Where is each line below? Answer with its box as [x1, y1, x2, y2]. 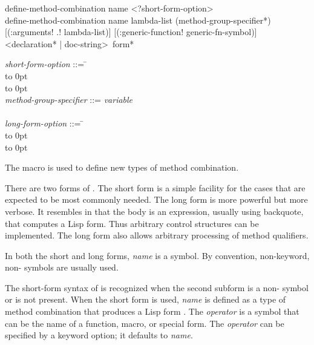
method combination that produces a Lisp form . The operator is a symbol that [5, 305, 299, 318]
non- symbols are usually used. [5, 261, 119, 274]
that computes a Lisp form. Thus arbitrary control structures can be [5, 217, 259, 229]
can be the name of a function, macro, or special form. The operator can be [5, 317, 284, 329]
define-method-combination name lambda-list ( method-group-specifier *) [5, 13, 271, 26]
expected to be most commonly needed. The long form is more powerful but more [5, 193, 308, 206]
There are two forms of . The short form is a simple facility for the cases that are [5, 181, 306, 194]
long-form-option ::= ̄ [5, 117, 84, 130]
